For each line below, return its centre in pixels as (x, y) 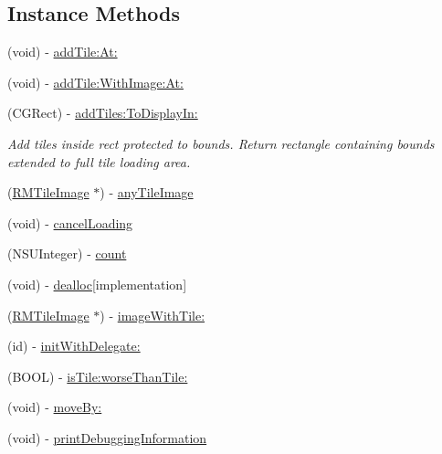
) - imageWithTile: (153, 315)
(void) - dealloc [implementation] (97, 284)
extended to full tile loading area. (99, 161)
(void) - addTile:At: (63, 52)
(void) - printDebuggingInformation (107, 437)
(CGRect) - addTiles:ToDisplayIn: (103, 113)
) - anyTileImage (147, 192)
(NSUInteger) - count (67, 253)
